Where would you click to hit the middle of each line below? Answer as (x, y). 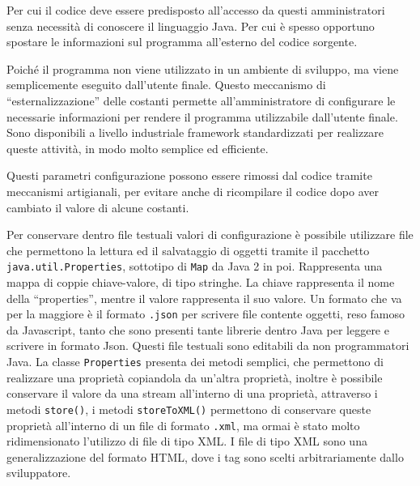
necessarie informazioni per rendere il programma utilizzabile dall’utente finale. (202, 116)
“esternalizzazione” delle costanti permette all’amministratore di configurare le (201, 100)
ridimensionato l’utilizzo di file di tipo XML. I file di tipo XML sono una (187, 441)
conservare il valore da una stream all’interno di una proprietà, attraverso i (192, 393)
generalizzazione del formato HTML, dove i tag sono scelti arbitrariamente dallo (205, 456)
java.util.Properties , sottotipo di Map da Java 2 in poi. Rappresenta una (195, 266)
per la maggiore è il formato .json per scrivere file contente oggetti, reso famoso (206, 314)
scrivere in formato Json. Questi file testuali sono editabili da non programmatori (208, 345)
